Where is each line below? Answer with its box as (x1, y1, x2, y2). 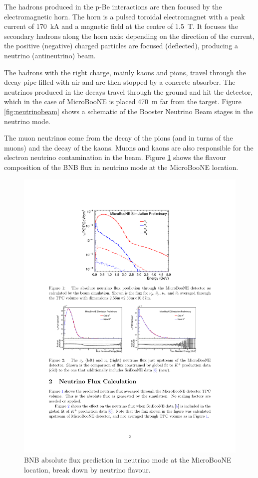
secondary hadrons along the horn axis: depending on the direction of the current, (4, 30, 255, 41)
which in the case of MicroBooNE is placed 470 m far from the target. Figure (4, 96, 242, 107)
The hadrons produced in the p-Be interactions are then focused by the (4, 1, 222, 11)
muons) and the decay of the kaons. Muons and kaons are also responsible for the (4, 142, 254, 153)
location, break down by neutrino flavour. (24, 464, 151, 475)
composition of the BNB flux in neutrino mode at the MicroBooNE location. (4, 161, 239, 172)
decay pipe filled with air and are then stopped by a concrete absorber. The (4, 77, 236, 87)
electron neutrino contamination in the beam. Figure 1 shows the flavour (4, 152, 227, 162)
